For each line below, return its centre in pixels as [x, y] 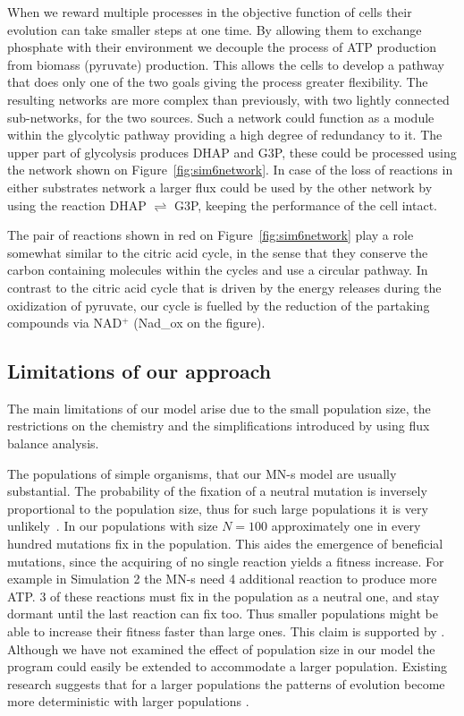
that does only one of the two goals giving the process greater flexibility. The [218, 82]
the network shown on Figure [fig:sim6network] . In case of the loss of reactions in [230, 170]
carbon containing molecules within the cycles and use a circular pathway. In [218, 270]
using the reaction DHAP [77, 205]
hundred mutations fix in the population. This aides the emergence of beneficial [225, 544]
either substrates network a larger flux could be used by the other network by [220, 187]
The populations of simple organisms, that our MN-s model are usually [202, 473]
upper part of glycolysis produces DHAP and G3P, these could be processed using [232, 152]
